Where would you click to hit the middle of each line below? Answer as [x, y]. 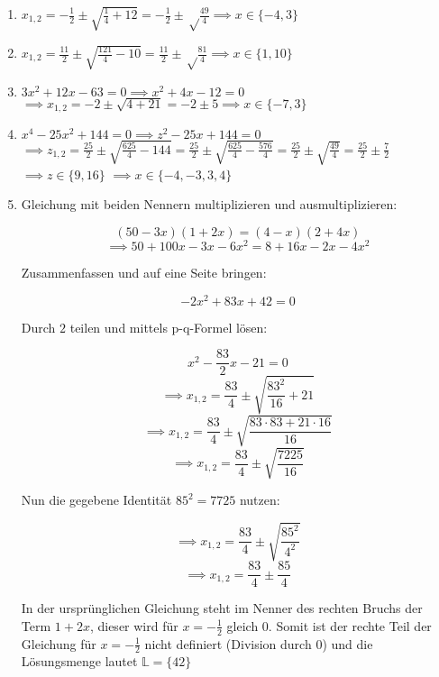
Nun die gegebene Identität [96, 500]
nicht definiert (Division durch [228, 643]
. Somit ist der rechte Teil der [350, 625]
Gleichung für [59, 643]
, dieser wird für [134, 625]
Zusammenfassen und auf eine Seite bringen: [144, 273]
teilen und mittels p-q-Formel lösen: [169, 327]
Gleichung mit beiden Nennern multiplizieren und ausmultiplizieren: [209, 204]
